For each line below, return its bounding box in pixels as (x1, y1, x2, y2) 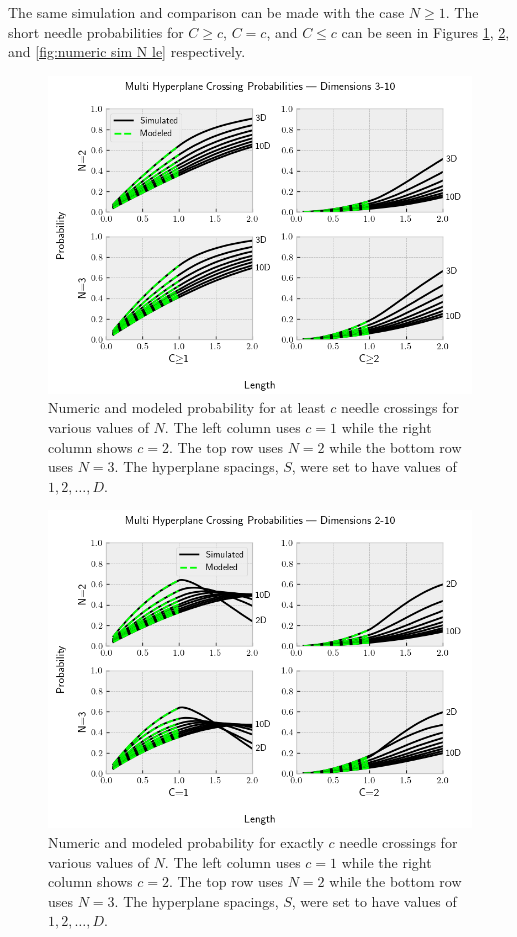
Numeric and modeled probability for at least (48, 397, 326, 418)
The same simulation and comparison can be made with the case (8, 2, 405, 22)
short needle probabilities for (8, 21, 184, 42)
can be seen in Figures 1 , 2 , (341, 21, 510, 42)
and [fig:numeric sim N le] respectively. (8, 41, 246, 62)
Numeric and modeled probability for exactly (48, 831, 324, 852)
